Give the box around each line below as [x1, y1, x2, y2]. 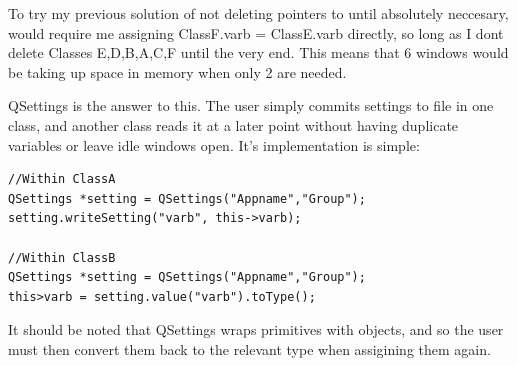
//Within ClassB [8, 250, 116, 265]
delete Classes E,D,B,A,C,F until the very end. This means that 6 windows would [8, 42, 509, 63]
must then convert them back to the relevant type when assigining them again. [8, 338, 491, 359]
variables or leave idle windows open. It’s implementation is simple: [8, 134, 420, 155]
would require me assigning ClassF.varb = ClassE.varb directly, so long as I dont [8, 22, 504, 43]
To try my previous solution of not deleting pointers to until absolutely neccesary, [8, 3, 509, 23]
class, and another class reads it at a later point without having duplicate [8, 114, 459, 135]
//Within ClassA [8, 172, 116, 187]
